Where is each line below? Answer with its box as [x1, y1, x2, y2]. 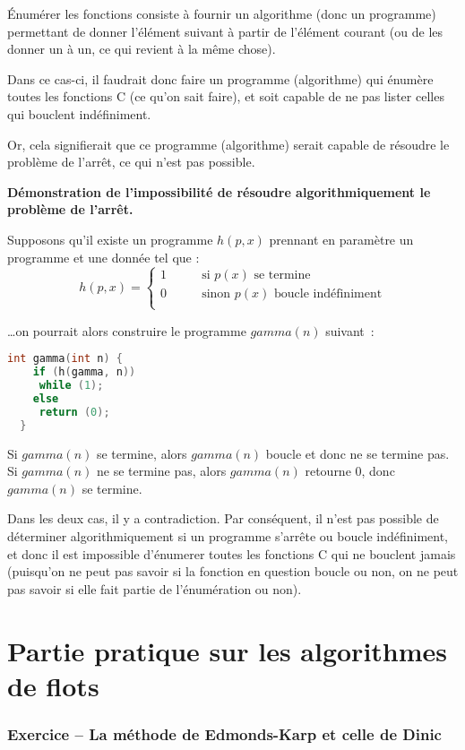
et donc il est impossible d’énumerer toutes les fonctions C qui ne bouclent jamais [7, 544, 456, 563]
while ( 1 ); [39, 379, 104, 392]
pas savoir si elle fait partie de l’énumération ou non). [7, 579, 302, 598]
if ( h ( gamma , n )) [32, 366, 136, 379]
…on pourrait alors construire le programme [7, 321, 246, 340]
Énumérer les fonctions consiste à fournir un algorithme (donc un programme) [7, 4, 436, 22]
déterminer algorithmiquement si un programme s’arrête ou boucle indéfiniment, [7, 526, 448, 545]
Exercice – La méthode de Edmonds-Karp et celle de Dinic [7, 722, 442, 745]
